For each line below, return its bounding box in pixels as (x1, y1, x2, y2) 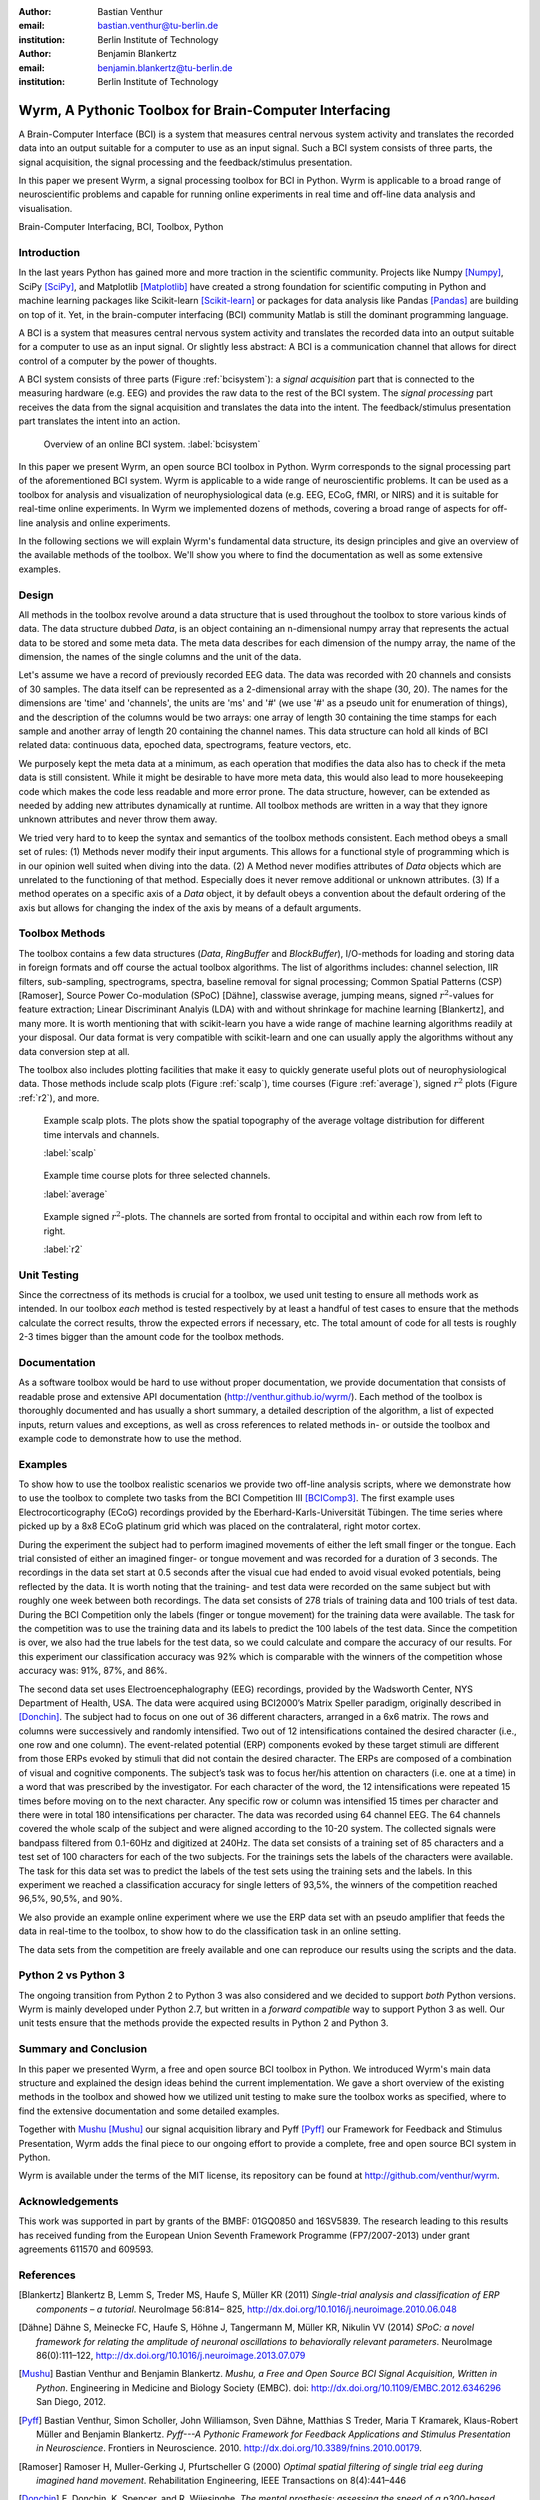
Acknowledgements (18, 2195, 119, 2209)
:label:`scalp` (43, 1146, 97, 1159)
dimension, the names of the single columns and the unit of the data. (18, 651, 302, 663)
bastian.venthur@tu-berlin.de (97, 20, 219, 32)
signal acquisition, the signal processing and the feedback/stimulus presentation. (18, 156, 353, 168)
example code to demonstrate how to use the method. (18, 1432, 242, 1444)
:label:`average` (43, 1188, 108, 1200)
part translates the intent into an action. (18, 415, 181, 427)
